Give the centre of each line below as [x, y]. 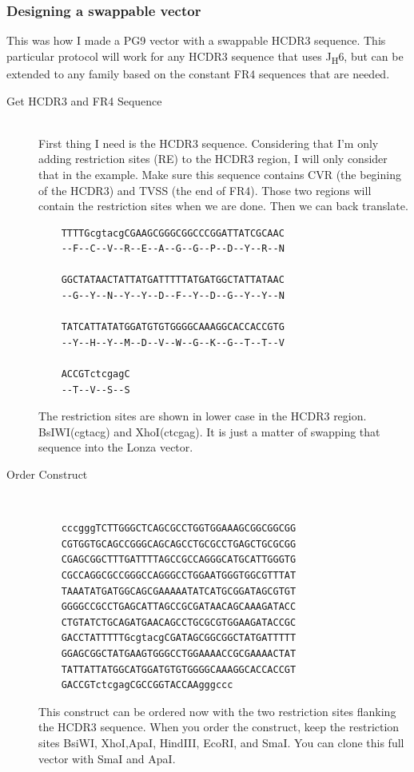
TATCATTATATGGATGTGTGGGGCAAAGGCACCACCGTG [173, 327]
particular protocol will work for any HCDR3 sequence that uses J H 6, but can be [205, 57]
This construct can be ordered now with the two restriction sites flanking [217, 711]
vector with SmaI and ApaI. [107, 758]
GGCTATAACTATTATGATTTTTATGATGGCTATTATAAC [173, 280]
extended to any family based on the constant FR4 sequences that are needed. [198, 73]
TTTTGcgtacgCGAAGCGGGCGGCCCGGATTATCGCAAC [173, 233]
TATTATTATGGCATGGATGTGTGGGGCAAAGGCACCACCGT [179, 669]
